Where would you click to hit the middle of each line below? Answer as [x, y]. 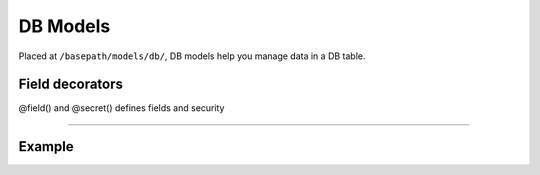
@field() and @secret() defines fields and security [121, 108]
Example [46, 146]
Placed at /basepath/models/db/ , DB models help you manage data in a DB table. [192, 56]
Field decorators [71, 84]
